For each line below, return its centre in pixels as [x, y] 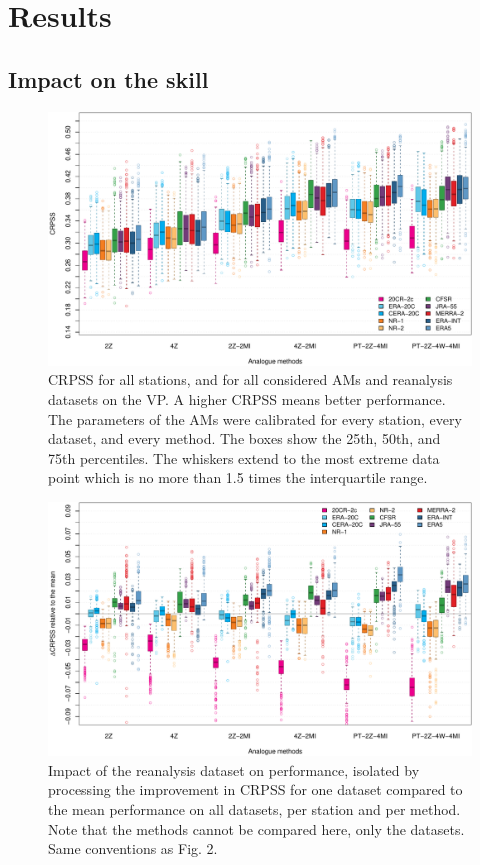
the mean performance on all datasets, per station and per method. [254, 808]
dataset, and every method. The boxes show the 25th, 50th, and [244, 438]
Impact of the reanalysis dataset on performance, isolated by [234, 769]
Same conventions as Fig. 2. [133, 848]
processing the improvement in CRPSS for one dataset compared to [255, 789]
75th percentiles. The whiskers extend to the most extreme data [244, 457]
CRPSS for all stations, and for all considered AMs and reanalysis [250, 379]
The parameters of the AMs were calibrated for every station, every [255, 418]
